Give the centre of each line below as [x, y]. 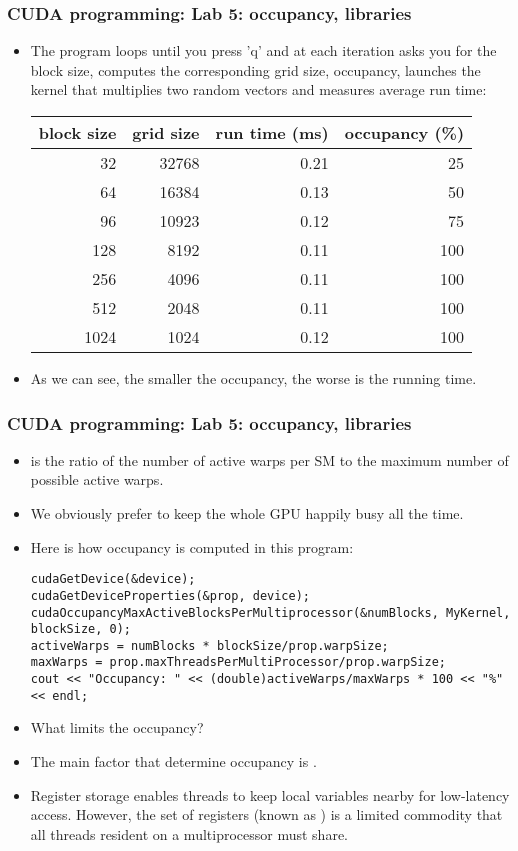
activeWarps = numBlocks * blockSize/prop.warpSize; [209, 645]
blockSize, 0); [81, 629]
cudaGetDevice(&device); [113, 579]
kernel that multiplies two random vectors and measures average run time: [258, 89]
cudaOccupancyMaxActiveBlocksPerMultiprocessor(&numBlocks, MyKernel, [270, 612]
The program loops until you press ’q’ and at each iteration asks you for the [263, 50]
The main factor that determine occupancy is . [173, 761]
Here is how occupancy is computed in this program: [192, 546]
